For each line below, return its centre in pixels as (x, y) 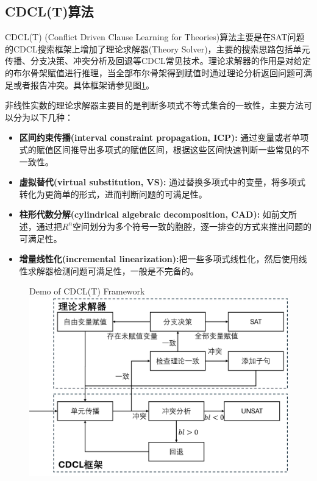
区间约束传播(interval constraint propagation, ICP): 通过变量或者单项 (164, 137)
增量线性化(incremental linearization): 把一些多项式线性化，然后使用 (159, 259)
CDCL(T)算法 (49, 11)
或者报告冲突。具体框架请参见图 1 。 (84, 84)
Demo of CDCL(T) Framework (87, 291)
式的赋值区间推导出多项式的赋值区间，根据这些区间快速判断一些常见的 (160, 149)
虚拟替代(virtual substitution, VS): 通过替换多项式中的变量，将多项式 (162, 182)
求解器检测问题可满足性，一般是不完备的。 (113, 270)
